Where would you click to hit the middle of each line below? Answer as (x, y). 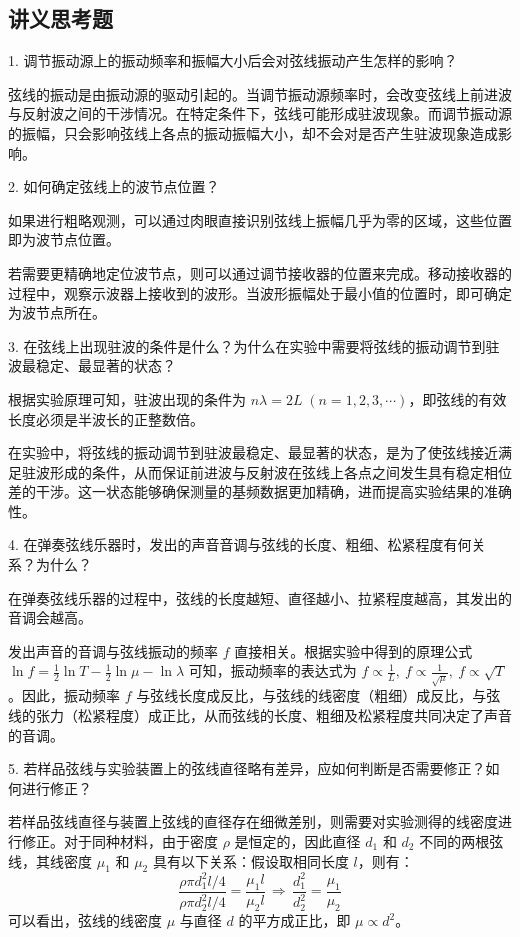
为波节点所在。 (57, 312)
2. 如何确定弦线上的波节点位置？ (114, 186)
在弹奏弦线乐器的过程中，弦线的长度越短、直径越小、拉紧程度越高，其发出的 (260, 597)
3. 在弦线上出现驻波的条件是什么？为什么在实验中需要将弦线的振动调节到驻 (254, 345)
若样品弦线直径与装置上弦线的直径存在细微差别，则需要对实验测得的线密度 (253, 821)
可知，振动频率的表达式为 (272, 670)
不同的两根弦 (461, 840)
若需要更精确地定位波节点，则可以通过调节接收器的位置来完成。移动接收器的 (260, 272)
